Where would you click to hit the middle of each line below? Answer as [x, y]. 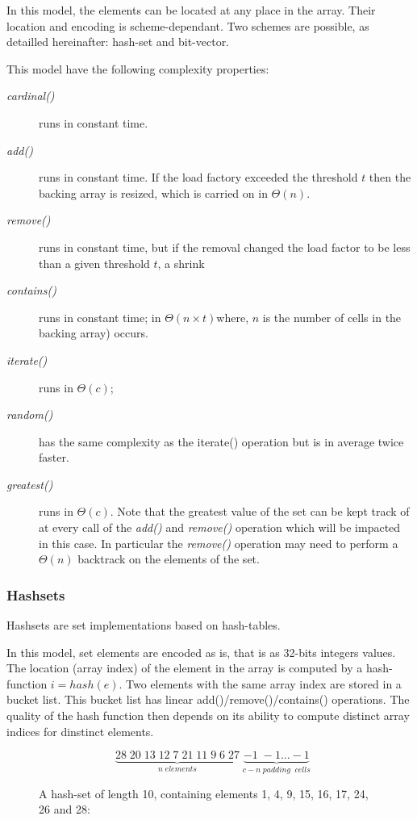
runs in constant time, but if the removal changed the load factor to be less [225, 247]
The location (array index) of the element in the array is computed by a [185, 668]
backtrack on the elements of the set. [169, 559]
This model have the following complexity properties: [138, 68]
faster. [54, 457]
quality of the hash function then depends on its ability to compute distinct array [208, 715]
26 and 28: [65, 809]
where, [233, 317]
